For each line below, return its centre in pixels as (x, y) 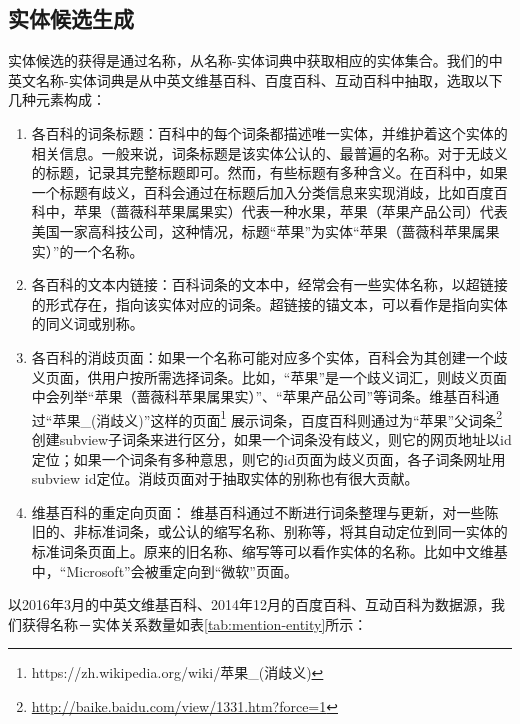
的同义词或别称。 (87, 323)
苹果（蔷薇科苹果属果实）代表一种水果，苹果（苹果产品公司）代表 (290, 211)
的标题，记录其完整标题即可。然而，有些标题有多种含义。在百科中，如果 (269, 172)
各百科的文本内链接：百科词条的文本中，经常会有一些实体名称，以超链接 (269, 284)
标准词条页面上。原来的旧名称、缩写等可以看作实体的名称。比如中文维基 (269, 550)
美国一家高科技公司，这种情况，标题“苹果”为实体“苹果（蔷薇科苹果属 (258, 230)
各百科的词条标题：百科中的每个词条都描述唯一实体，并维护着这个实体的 (269, 132)
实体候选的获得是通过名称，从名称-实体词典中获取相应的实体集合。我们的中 (255, 60)
